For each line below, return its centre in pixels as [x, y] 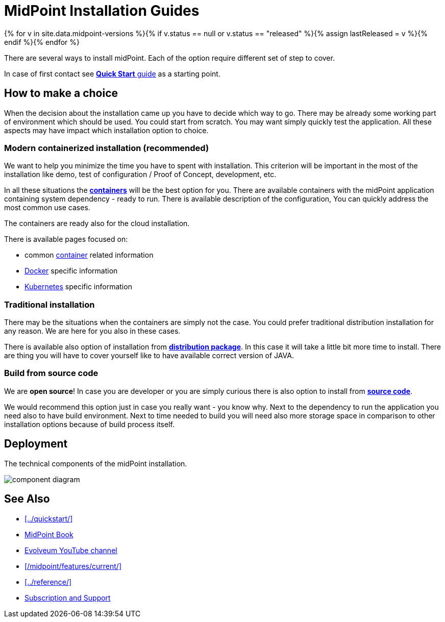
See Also [27, 499]
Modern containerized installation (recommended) [107, 148]
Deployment [36, 444]
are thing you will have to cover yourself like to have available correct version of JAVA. [149, 356]
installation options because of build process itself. [89, 424]
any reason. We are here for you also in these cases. [92, 331]
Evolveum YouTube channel [71, 550]
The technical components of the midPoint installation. [96, 463]
